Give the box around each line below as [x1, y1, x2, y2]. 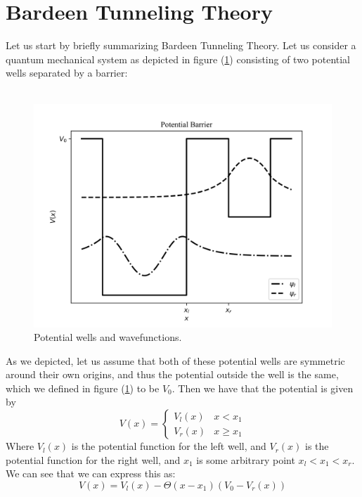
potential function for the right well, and [6, 452, 181, 467]
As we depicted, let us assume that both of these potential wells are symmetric [6, 353, 345, 368]
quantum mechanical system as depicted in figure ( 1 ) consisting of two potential [6, 51, 351, 66]
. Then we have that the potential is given [172, 380, 354, 395]
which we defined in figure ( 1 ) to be [6, 380, 160, 395]
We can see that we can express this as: [6, 466, 176, 481]
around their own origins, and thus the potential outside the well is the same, [6, 367, 339, 382]
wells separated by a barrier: [6, 65, 128, 80]
